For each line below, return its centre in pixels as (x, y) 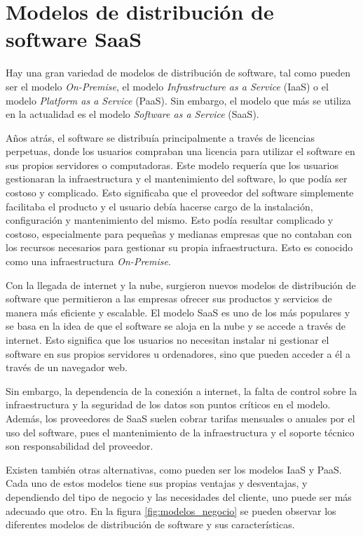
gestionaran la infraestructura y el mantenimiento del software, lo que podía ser (177, 179)
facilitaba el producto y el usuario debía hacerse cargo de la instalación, (159, 206)
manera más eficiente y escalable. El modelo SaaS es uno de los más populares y (178, 312)
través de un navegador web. (67, 367)
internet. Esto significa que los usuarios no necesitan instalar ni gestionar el (167, 340)
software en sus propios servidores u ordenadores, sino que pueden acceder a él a (178, 353)
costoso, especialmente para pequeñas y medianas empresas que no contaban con (179, 233)
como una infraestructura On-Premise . (88, 261)
